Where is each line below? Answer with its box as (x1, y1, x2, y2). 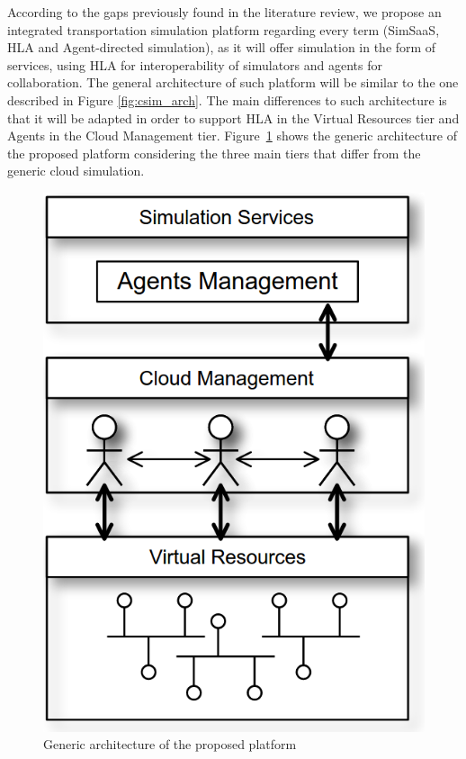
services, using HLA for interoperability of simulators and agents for (7, 55, 383, 74)
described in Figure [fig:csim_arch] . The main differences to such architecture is (7, 90, 447, 109)
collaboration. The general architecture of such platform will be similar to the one (7, 73, 459, 92)
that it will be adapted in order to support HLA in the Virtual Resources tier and (7, 108, 460, 127)
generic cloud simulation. (7, 161, 145, 180)
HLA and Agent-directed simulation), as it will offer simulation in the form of (7, 38, 436, 57)
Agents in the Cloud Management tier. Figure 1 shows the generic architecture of (7, 126, 457, 145)
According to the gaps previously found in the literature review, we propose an (7, 3, 442, 21)
